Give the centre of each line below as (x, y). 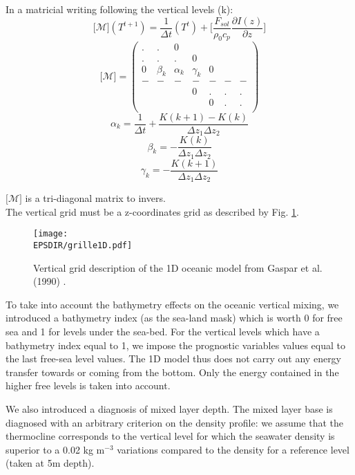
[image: (51, 234)
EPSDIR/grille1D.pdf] (83, 245)
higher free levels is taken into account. (88, 385)
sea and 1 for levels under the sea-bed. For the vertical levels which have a (163, 331)
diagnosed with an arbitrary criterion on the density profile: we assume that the (175, 422)
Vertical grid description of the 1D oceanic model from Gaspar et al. (178, 267)
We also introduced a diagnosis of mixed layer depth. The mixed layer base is (169, 408)
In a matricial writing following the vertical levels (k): (119, 9)
